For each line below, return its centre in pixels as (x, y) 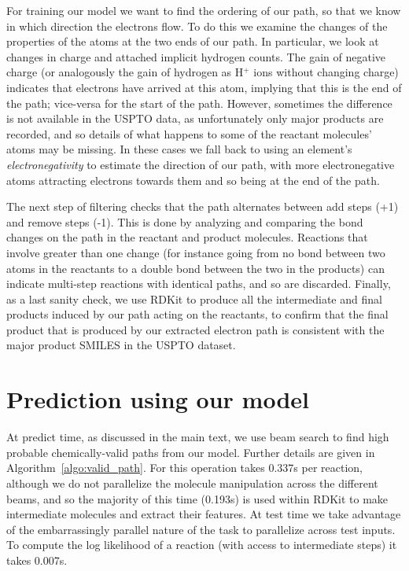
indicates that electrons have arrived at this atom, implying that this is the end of (204, 87)
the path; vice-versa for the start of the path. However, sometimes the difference (199, 103)
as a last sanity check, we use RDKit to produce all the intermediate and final (194, 298)
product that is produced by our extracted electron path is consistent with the (195, 329)
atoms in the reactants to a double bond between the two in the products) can (195, 268)
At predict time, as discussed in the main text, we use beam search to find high (198, 437)
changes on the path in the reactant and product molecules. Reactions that (187, 237)
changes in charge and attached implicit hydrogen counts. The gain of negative (196, 56)
